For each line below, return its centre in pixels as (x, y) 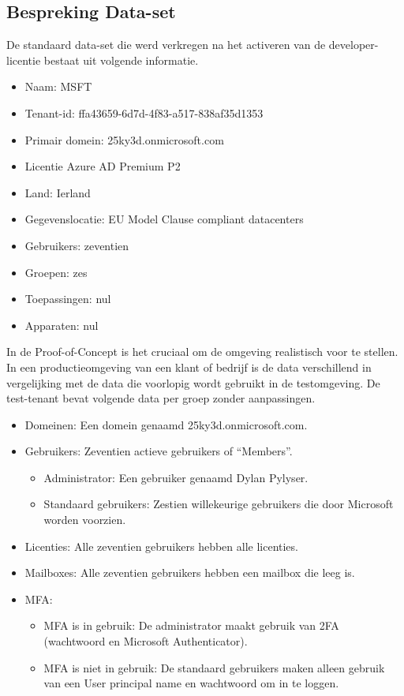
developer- (353, 45)
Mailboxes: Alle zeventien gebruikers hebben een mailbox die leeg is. (190, 573)
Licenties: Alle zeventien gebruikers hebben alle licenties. (161, 546)
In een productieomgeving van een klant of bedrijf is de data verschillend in (189, 367)
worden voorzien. (85, 520)
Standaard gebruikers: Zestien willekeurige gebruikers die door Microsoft (219, 504)
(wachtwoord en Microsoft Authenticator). (146, 641)
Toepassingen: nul (68, 299)
